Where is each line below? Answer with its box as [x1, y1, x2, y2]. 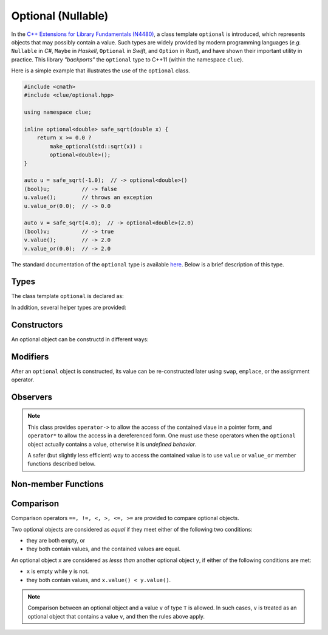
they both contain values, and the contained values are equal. [26, 545, 181, 553]
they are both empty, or [26, 537, 86, 544]
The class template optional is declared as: [11, 293, 124, 300]
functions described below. [27, 460, 96, 468]
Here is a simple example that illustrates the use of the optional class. [11, 67, 191, 74]
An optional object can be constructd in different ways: [11, 335, 149, 343]
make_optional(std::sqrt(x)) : [49, 143, 143, 150]
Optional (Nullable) [11, 9, 109, 23]
